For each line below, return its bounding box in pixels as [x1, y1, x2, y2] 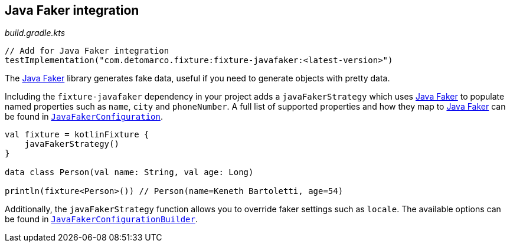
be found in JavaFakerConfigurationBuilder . [5, 214, 198, 225]
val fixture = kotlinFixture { [5, 130, 149, 140]
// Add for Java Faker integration [5, 46, 169, 56]
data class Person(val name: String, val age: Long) [5, 167, 254, 177]
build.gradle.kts [5, 28, 66, 38]
